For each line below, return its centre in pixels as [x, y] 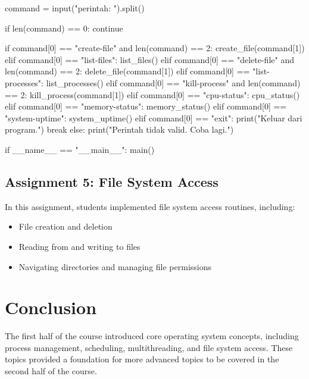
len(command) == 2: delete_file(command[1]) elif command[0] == [127, 71]
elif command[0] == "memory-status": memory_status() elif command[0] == [146, 106]
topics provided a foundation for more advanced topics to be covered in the [142, 359]
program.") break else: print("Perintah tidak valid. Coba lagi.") [119, 129]
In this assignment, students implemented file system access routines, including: [150, 206]
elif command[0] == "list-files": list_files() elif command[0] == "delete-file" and [149, 59]
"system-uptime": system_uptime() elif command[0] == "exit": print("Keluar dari [154, 118]
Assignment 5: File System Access [112, 181]
